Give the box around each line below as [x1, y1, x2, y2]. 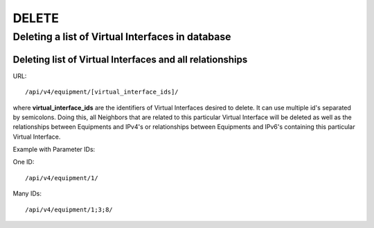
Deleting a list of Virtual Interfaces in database [12, 30, 231, 43]
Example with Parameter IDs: [12, 146, 96, 154]
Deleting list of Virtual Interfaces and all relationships [12, 53, 248, 65]
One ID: [12, 158, 35, 166]
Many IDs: [12, 189, 42, 198]
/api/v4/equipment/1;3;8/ [25, 205, 114, 213]
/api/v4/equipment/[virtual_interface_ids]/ [25, 88, 179, 96]
